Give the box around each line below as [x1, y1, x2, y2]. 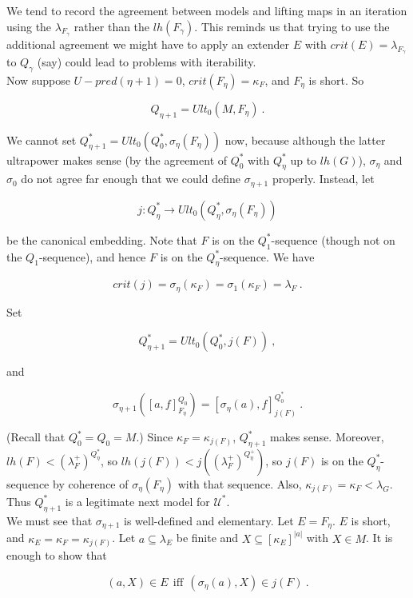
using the [6, 18, 52, 34]
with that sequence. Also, [177, 475, 302, 492]
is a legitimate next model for [65, 492, 210, 509]
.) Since [136, 429, 173, 445]
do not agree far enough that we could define [21, 170, 240, 187]
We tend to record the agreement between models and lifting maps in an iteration [6, 2, 407, 18]
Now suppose [6, 71, 70, 88]
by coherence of [53, 475, 129, 492]
